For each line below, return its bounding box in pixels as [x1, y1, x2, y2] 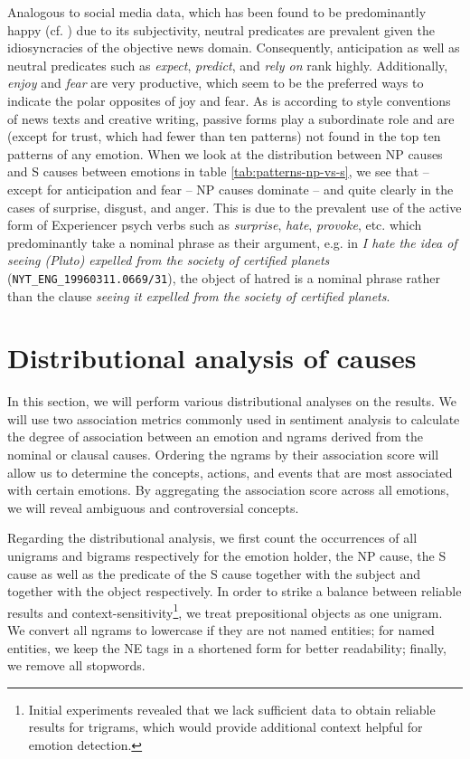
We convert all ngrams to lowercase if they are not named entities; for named [7, 621, 435, 640]
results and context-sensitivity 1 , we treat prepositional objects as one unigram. [7, 600, 443, 621]
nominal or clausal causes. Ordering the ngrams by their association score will [7, 445, 439, 464]
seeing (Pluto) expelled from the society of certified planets [7, 251, 330, 270]
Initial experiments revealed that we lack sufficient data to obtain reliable [28, 699, 436, 718]
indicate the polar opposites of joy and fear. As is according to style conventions [7, 90, 451, 109]
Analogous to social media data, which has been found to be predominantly [7, 3, 427, 21]
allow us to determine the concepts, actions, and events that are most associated [7, 462, 453, 481]
